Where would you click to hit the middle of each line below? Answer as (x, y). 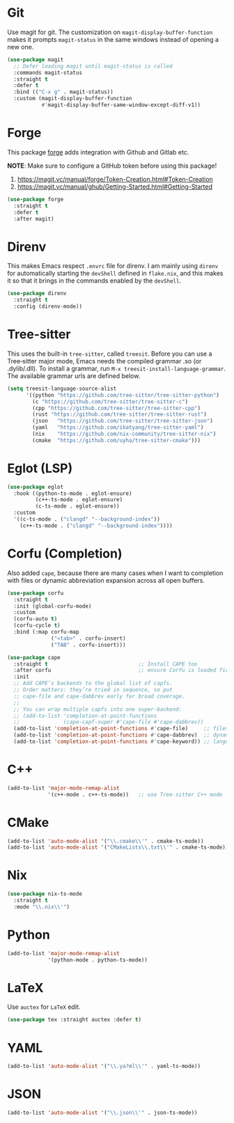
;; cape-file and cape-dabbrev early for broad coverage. (100, 696)
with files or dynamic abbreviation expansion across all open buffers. (106, 580)
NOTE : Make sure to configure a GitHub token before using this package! (112, 166)
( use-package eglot (36, 487)
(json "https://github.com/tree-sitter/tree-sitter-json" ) (123, 421)
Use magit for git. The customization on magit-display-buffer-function (110, 32)
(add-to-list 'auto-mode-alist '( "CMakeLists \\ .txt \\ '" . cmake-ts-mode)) (118, 847)
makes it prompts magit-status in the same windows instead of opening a (113, 39)
